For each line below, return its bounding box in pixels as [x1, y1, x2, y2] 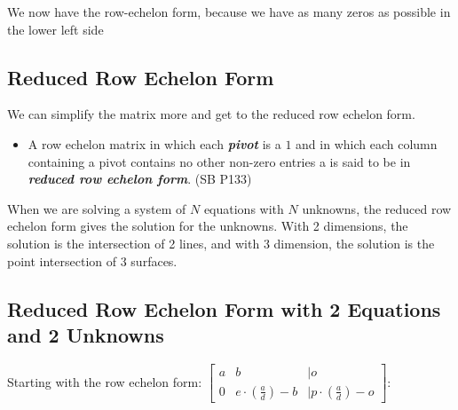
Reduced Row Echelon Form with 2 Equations [7, 295, 441, 322]
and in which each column [296, 134, 438, 153]
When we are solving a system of [7, 199, 186, 217]
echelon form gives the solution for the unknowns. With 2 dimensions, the [7, 217, 408, 235]
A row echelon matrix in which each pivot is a [28, 134, 281, 153]
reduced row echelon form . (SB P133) [28, 170, 252, 188]
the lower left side [7, 20, 104, 38]
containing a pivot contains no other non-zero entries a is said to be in [28, 152, 411, 170]
